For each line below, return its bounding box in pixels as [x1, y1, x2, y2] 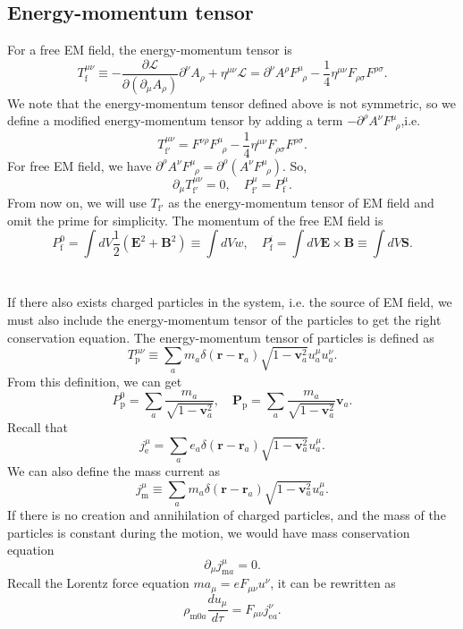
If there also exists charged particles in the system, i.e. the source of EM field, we [7, 293, 452, 311]
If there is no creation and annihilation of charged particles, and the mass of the [7, 506, 446, 524]
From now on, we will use [7, 193, 147, 212]
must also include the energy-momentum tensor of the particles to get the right [7, 310, 442, 329]
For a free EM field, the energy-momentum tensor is [7, 40, 292, 59]
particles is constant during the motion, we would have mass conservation [7, 523, 410, 541]
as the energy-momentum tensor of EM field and [168, 193, 434, 212]
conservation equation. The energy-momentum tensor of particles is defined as [7, 327, 434, 346]
